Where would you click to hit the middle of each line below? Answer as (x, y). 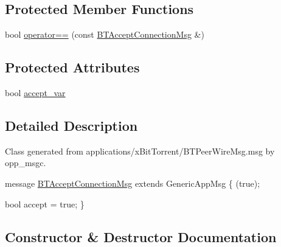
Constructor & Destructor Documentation (141, 236)
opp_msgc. (26, 163)
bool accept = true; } (45, 204)
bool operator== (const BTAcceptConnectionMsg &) (105, 34)
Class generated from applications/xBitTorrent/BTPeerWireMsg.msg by (140, 151)
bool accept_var (35, 92)
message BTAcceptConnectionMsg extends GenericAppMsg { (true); (133, 183)
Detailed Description (71, 125)
